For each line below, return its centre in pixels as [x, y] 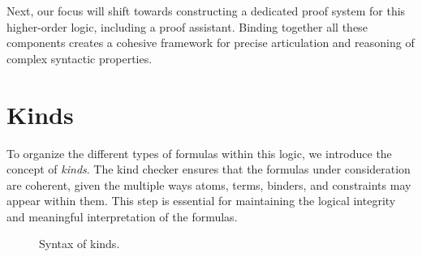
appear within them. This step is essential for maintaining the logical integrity [201, 201]
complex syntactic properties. [80, 58]
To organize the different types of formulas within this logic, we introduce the [199, 153]
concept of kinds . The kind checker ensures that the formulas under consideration [209, 169]
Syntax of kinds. [80, 244]
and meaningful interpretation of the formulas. [122, 216]
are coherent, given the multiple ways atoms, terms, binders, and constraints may [209, 184]
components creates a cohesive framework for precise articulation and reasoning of [211, 43]
